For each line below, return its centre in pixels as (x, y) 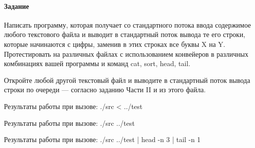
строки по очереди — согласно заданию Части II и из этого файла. (105, 90)
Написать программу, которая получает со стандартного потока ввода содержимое (127, 24)
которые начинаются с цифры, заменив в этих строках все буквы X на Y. (115, 44)
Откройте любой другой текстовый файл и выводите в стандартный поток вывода (127, 80)
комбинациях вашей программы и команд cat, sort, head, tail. (97, 63)
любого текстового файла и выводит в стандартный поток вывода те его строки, (125, 34)
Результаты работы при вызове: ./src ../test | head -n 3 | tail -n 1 (102, 139)
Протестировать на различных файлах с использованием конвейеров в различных (126, 54)
